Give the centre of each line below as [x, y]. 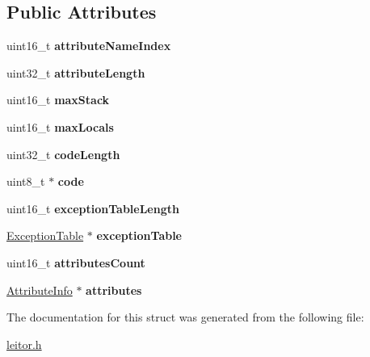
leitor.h [24, 344]
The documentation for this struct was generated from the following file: [185, 317]
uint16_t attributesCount [76, 262]
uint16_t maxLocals [60, 126]
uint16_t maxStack [58, 100]
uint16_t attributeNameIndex [89, 46]
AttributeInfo [40, 290]
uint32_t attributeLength [76, 72]
